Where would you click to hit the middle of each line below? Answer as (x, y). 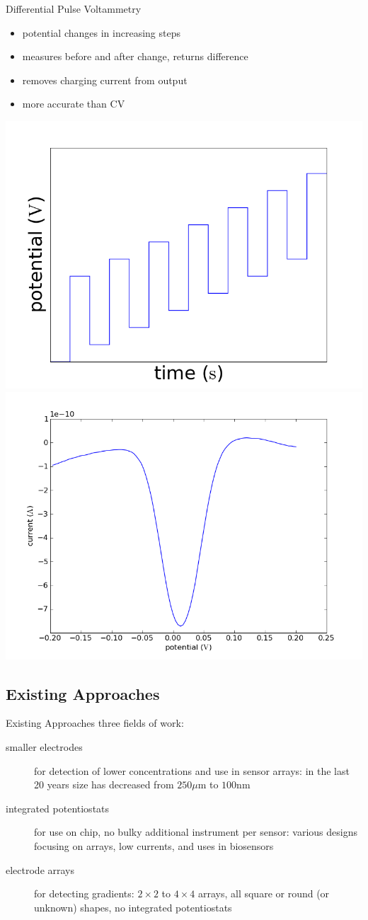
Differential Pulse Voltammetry (74, 8)
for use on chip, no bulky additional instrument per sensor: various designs (196, 832)
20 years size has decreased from (104, 784)
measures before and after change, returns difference (135, 56)
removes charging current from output (105, 80)
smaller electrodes (44, 746)
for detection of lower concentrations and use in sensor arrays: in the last (192, 770)
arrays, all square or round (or (264, 893)
